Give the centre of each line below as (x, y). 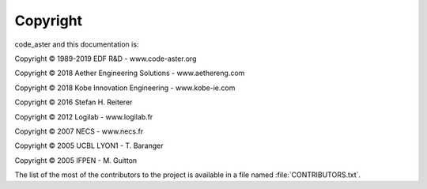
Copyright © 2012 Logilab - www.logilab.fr (84, 117)
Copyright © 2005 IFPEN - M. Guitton (76, 160)
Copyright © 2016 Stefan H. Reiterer (74, 102)
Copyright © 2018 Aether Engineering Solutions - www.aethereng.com (130, 73)
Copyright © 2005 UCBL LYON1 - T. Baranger (89, 146)
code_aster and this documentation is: (77, 44)
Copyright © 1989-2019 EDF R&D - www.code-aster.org (106, 59)
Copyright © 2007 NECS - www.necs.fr (79, 131)
